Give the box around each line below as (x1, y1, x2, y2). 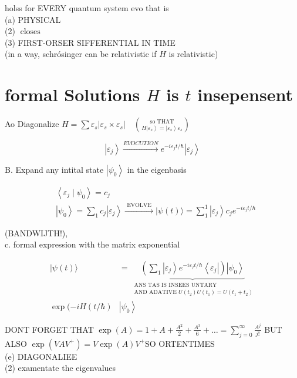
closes (20, 28, 41, 36)
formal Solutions (5, 82, 140, 106)
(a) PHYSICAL (5, 13, 61, 25)
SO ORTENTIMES (145, 337, 215, 349)
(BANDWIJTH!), (5, 226, 68, 239)
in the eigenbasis (127, 163, 187, 175)
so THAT (150, 118, 174, 125)
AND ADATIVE (134, 289, 177, 296)
